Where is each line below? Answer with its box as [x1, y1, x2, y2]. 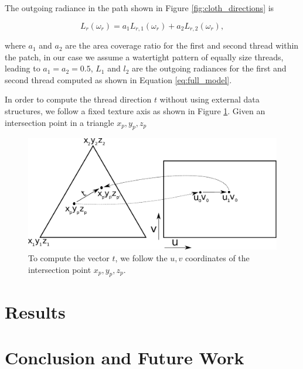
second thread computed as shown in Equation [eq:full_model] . [5, 73, 232, 86]
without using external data [159, 93, 260, 105]
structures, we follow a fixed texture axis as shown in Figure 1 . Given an [5, 105, 265, 117]
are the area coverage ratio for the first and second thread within [65, 39, 299, 52]
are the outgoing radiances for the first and [131, 62, 287, 74]
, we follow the [115, 252, 168, 264]
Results [5, 299, 66, 323]
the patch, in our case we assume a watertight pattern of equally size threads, [5, 50, 284, 63]
